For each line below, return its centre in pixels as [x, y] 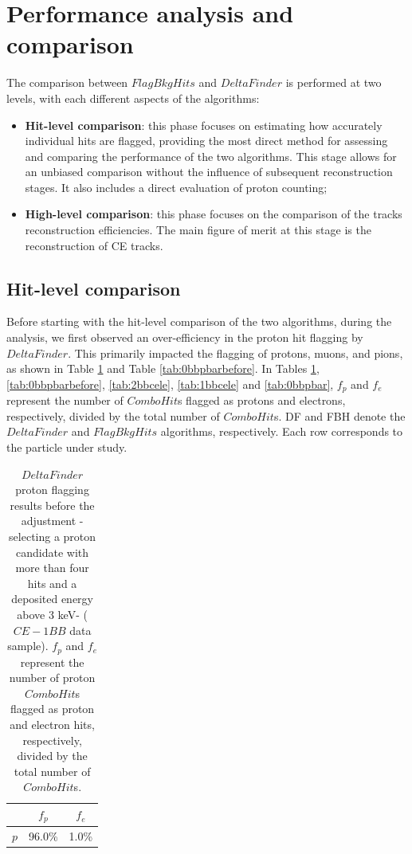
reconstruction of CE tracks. [94, 245]
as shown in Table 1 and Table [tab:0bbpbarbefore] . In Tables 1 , [163, 368]
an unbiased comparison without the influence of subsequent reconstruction [209, 172]
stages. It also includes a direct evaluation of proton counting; [176, 187]
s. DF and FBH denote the [339, 415]
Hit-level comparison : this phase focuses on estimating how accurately [204, 125]
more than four [52, 568]
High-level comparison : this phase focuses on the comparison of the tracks [214, 214]
